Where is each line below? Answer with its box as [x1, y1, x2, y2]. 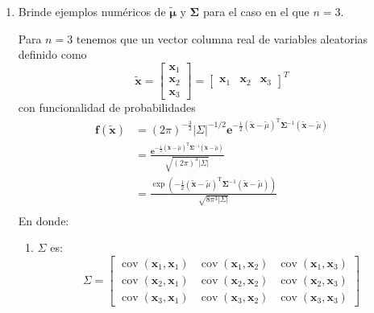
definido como [18, 46, 87, 63]
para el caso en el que [202, 3, 310, 19]
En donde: [18, 212, 69, 229]
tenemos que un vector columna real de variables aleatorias [76, 30, 368, 47]
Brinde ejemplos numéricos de [18, 3, 166, 19]
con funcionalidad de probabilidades [18, 99, 196, 116]
